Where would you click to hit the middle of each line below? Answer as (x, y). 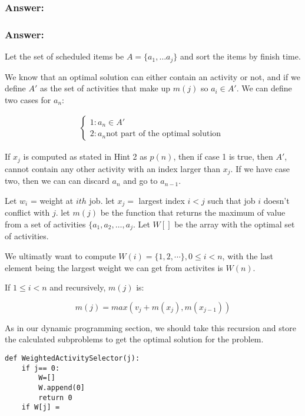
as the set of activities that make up (105, 88)
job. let (102, 200)
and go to (140, 181)
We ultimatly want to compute (60, 255)
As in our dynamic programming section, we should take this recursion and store (150, 327)
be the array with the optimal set (235, 224)
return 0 (55, 397)
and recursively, (78, 287)
